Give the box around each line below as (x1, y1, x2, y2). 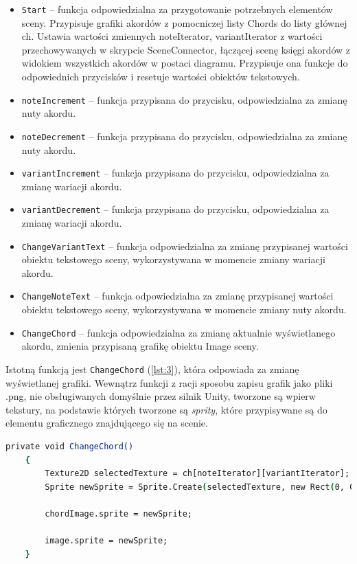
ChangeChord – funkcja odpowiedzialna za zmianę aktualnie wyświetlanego (21, 325, 336, 339)
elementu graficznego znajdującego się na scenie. (5, 416, 208, 430)
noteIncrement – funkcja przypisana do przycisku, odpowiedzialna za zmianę (21, 92, 347, 106)
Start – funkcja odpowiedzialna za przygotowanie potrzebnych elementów (21, 2, 333, 16)
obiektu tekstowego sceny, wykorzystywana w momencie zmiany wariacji (21, 252, 325, 267)
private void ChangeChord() (5, 442, 134, 451)
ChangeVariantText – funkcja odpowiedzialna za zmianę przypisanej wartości (21, 238, 348, 253)
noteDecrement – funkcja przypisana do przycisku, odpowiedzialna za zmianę (21, 128, 347, 143)
